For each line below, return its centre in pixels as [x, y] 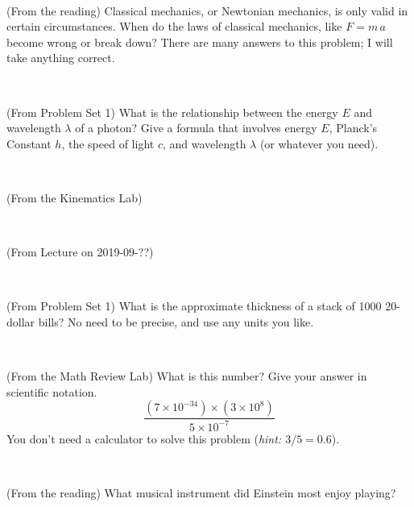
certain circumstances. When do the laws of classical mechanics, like [174, 26]
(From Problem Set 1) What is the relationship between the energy [172, 112]
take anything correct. [61, 58]
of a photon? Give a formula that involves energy [196, 128]
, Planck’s [353, 128]
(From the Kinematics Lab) [75, 197]
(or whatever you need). [319, 143]
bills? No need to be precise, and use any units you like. [176, 321]
